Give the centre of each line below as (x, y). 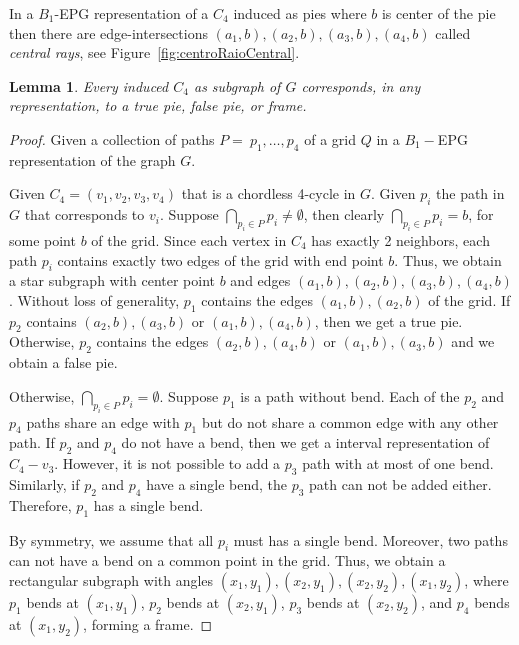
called (453, 32)
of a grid (330, 138)
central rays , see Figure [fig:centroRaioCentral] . (154, 52)
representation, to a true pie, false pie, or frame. (158, 105)
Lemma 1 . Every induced (89, 85)
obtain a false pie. (63, 362)
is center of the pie (438, 13)
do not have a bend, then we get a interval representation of (305, 442)
